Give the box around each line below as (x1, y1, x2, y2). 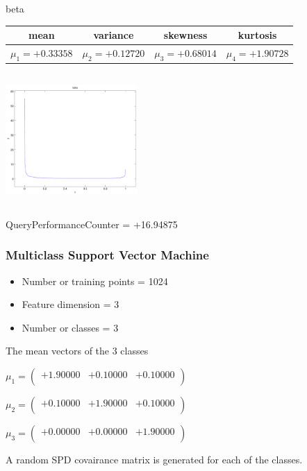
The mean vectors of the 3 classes (6, 343, 149, 358)
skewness (163, 28, 208, 42)
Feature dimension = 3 (22, 297, 119, 311)
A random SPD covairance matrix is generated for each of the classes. (6, 452, 303, 466)
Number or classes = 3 (22, 320, 119, 334)
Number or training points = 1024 (22, 273, 168, 288)
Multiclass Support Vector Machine (6, 246, 209, 264)
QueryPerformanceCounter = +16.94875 (6, 216, 178, 231)
